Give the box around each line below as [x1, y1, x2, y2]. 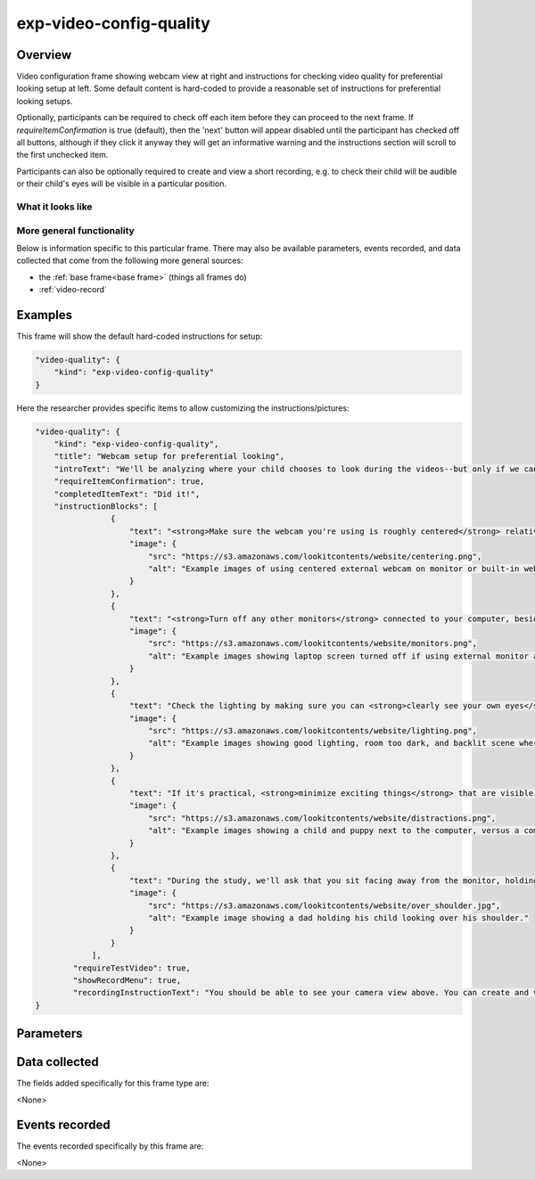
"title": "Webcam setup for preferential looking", [53, 451, 285, 462]
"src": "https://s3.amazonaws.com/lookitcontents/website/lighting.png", [147, 726, 477, 736]
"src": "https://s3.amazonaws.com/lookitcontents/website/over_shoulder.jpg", [147, 900, 501, 911]
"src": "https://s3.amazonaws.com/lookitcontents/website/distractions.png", [147, 813, 497, 823]
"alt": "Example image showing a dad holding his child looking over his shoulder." [147, 913, 530, 922]
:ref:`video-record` [38, 284, 107, 295]
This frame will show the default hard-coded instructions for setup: [16, 331, 263, 341]
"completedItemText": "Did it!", [53, 488, 201, 499]
